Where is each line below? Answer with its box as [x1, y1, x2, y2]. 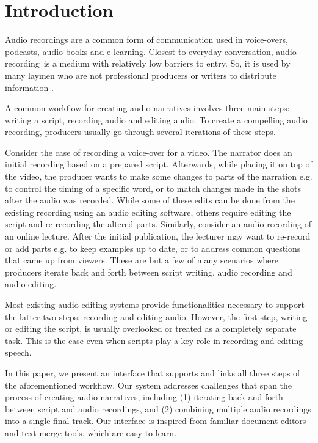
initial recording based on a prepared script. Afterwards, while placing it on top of [5, 158, 313, 170]
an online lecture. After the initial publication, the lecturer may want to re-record [5, 230, 311, 243]
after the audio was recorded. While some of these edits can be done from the [5, 194, 295, 207]
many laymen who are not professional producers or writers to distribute [5, 68, 276, 81]
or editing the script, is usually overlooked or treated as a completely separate [5, 322, 297, 335]
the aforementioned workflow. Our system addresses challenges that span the [5, 378, 292, 391]
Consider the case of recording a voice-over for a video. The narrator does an [5, 145, 292, 158]
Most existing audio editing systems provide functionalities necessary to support [5, 298, 305, 310]
